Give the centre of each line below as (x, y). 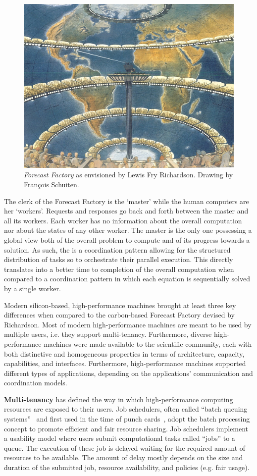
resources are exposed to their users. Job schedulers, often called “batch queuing (126, 409)
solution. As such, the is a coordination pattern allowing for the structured (117, 249)
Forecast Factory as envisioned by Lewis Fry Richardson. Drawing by (128, 175)
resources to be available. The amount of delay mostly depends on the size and (124, 457)
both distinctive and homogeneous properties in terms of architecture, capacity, (124, 353)
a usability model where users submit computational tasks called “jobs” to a (120, 438)
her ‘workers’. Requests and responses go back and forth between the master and (126, 211)
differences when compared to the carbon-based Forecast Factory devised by (119, 315)
